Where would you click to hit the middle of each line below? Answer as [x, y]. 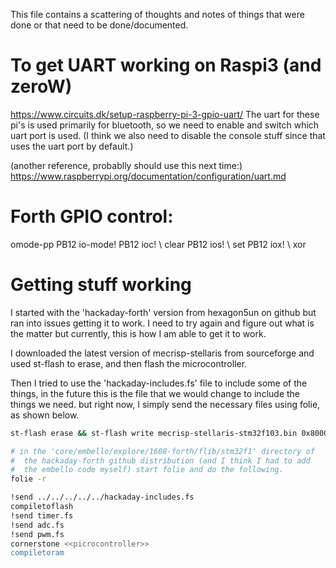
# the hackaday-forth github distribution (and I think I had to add [160, 460]
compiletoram [37, 553]
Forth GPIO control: [92, 216]
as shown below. [45, 415]
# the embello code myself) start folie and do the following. [147, 470]
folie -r [28, 479]
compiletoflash [42, 507]
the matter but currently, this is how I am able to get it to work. [138, 333]
